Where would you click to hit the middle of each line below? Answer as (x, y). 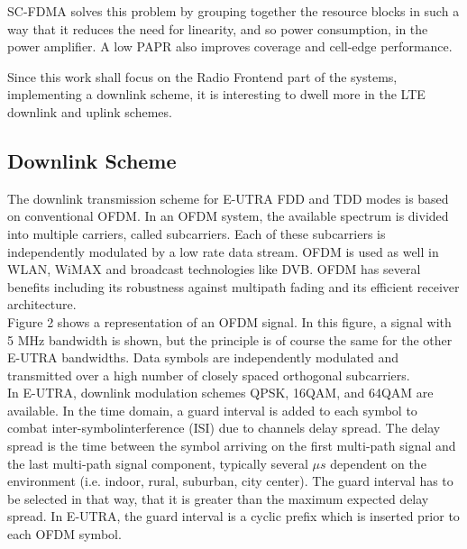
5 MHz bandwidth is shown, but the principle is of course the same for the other (230, 339)
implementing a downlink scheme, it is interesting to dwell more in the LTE (216, 94)
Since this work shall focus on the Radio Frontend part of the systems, (202, 76)
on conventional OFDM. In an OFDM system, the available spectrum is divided (228, 216)
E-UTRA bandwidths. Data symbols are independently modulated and (203, 357)
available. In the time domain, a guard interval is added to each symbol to (212, 410)
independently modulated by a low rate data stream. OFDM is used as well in (223, 251)
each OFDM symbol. (64, 534)
